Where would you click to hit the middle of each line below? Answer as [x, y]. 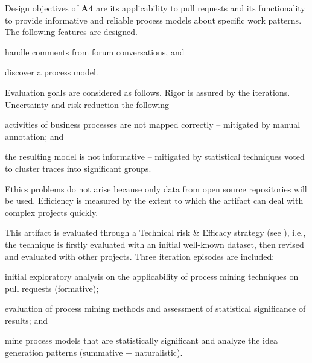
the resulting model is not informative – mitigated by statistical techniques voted [155, 156]
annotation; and [34, 136]
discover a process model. [52, 72]
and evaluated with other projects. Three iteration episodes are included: [140, 256]
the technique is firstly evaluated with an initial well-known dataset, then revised [154, 244]
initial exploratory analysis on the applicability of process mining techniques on [152, 276]
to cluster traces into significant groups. [78, 168]
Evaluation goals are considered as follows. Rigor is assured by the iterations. [148, 92]
